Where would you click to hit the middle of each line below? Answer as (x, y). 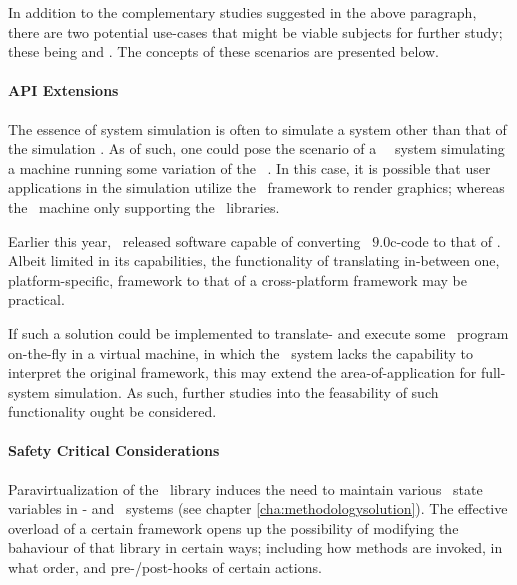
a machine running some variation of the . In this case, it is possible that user (249, 167)
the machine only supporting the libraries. (144, 206)
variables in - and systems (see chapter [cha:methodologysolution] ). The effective (258, 508)
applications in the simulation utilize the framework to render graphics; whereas (256, 187)
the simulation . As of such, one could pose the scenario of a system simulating (256, 148)
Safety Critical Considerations (114, 450)
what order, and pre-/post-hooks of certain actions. (165, 567)
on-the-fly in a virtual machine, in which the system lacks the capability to (240, 352)
